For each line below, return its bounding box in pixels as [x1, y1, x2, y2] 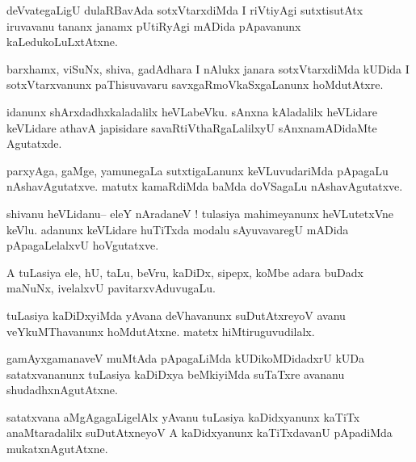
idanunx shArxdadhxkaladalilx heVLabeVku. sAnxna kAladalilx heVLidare [6, 103, 377, 120]
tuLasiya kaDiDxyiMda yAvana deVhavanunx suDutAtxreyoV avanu [6, 306, 346, 323]
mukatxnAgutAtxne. [6, 440, 108, 457]
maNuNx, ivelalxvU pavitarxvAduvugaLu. [6, 279, 216, 296]
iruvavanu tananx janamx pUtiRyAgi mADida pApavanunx [6, 17, 301, 34]
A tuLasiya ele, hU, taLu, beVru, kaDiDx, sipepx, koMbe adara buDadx [6, 263, 363, 280]
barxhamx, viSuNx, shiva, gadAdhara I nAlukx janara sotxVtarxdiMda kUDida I [6, 60, 410, 77]
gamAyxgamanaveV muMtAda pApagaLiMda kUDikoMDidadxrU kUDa [6, 350, 365, 367]
